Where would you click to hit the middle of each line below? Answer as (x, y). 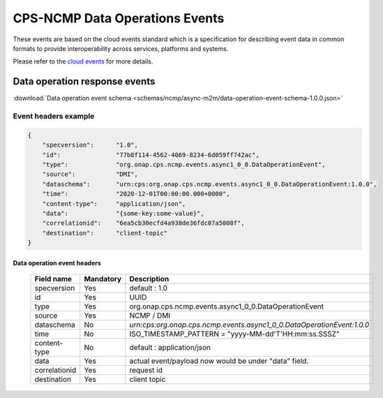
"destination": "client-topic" (105, 233)
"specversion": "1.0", (90, 145)
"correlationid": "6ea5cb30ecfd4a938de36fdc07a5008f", (143, 223)
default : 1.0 (148, 288)
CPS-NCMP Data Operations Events (119, 18)
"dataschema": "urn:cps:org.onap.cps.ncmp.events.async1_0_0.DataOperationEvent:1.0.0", (210, 184)
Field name (53, 279)
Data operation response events (84, 81)
